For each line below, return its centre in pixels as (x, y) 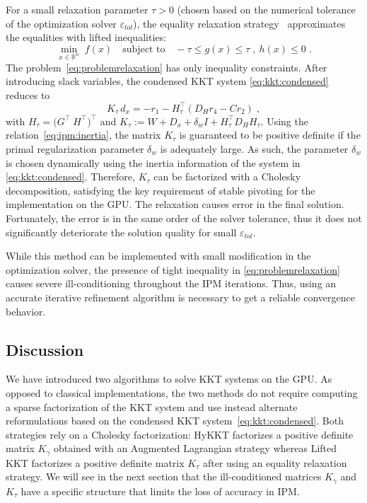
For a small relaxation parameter (77, 9)
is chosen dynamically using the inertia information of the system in (153, 162)
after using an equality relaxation (275, 462)
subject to (144, 49)
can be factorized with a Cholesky (227, 177)
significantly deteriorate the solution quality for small (121, 232)
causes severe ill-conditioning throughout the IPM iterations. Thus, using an (171, 283)
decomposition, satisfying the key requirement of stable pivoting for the (161, 190)
